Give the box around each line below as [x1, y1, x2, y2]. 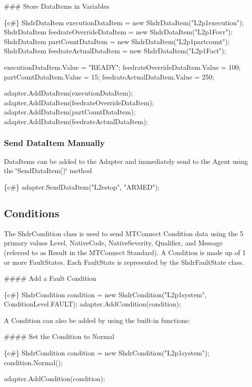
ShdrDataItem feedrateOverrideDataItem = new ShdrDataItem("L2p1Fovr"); [4, 27, 233, 37]
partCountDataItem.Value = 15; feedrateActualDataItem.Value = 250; [4, 71, 214, 81]
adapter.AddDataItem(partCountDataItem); [4, 107, 136, 117]
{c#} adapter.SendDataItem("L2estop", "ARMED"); [4, 181, 160, 192]
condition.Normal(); [4, 357, 63, 367]
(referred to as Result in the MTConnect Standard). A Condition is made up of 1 [4, 247, 246, 257]
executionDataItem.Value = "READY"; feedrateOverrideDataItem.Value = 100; [4, 62, 241, 72]
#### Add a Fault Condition [4, 273, 96, 283]
